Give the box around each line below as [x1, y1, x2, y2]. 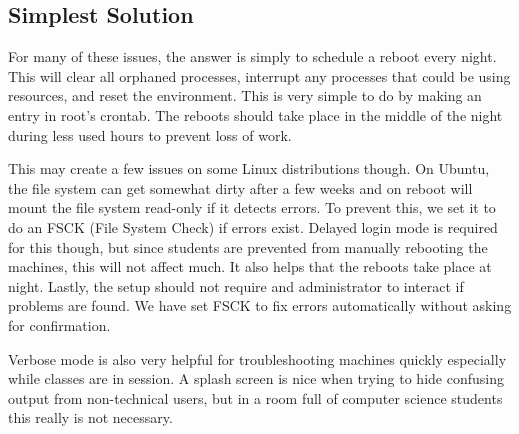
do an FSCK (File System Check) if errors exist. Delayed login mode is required [8, 216, 498, 237]
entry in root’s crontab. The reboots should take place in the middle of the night [8, 104, 503, 125]
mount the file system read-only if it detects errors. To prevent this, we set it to [8, 197, 496, 218]
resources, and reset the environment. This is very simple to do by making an [8, 85, 482, 106]
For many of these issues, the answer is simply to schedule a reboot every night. [8, 46, 497, 67]
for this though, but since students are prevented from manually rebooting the [8, 236, 488, 257]
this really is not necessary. [8, 407, 173, 428]
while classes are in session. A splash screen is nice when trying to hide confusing [8, 368, 504, 389]
